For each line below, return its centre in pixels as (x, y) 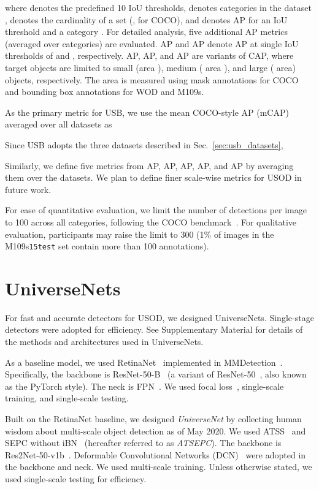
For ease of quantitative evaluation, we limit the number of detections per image (156, 210)
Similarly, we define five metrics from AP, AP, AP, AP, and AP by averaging (149, 165)
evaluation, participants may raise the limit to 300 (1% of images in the (140, 234)
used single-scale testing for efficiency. (76, 479)
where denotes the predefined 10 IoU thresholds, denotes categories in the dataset (158, 7)
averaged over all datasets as (59, 124)
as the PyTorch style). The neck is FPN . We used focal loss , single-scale (144, 386)
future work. (28, 189)
